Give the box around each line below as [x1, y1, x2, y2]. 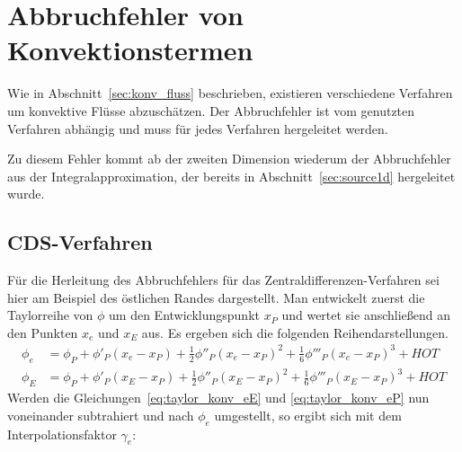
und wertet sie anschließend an [281, 306, 451, 324]
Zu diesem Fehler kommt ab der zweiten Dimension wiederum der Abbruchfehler [7, 149, 451, 168]
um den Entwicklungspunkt [109, 306, 260, 324]
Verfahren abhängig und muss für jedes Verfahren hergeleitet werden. [7, 119, 388, 137]
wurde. [7, 184, 45, 203]
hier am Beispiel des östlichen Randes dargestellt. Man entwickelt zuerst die [7, 288, 425, 306]
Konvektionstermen [7, 31, 253, 68]
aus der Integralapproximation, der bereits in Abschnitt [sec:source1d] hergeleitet [7, 166, 456, 185]
